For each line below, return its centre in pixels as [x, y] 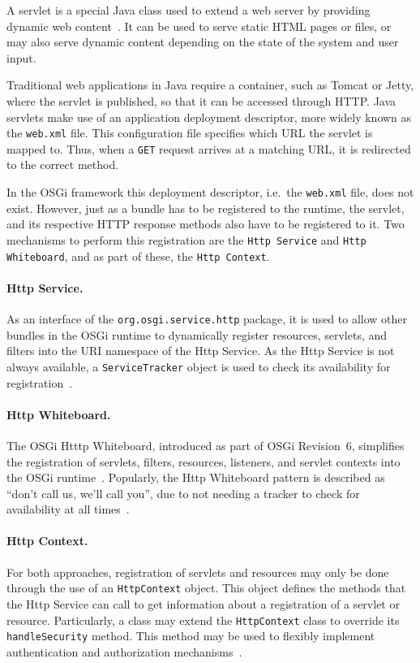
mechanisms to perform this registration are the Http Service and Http [186, 239]
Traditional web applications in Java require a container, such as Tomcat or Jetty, [210, 85]
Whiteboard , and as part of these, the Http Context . [138, 256]
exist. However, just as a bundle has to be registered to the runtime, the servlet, [206, 208]
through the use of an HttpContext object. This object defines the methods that [206, 588]
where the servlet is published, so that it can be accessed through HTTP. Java [201, 100]
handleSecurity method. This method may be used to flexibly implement [191, 636]
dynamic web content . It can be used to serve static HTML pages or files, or [199, 26]
